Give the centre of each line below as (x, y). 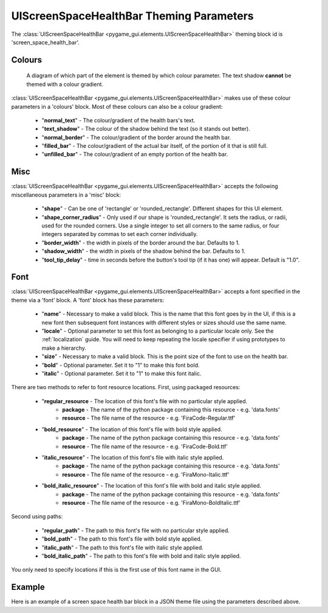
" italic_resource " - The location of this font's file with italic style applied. (133, 458)
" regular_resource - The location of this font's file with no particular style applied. (145, 401)
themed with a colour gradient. (65, 84)
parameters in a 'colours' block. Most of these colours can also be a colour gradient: (117, 106)
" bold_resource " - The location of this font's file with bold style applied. (132, 429)
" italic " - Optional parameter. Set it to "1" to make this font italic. (121, 373)
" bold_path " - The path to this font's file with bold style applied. (122, 539)
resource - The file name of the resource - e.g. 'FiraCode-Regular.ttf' (149, 418)
